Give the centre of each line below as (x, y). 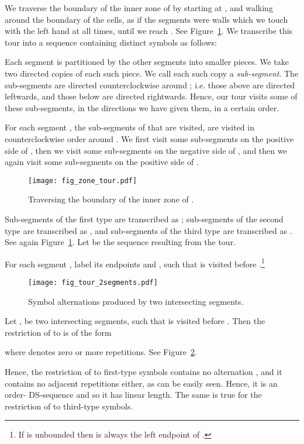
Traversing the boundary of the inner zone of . (111, 199)
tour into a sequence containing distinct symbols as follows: (111, 42)
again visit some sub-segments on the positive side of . (102, 162)
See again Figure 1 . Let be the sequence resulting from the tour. (120, 242)
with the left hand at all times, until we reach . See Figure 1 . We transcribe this (149, 31)
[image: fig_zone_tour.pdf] (83, 180)
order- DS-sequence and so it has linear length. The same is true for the (133, 395)
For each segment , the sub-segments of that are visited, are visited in (129, 127)
